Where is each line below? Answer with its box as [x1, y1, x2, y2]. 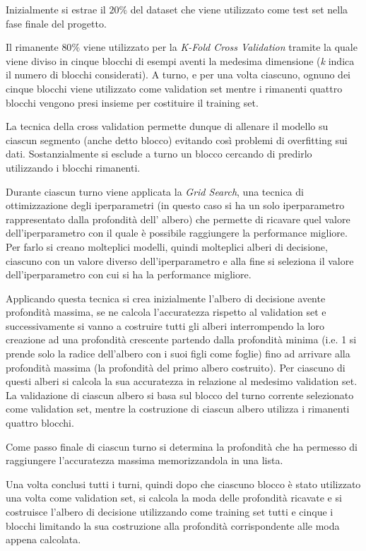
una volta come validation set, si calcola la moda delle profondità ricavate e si [6, 490, 342, 505]
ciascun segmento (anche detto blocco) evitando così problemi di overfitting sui [6, 132, 348, 147]
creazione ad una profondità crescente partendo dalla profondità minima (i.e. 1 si [6, 332, 357, 347]
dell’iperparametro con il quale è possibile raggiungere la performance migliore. [6, 225, 348, 240]
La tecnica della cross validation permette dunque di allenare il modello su [6, 119, 329, 134]
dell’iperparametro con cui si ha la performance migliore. [6, 267, 252, 282]
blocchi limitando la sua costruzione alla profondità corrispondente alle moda [6, 518, 340, 533]
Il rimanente [6, 40, 59, 54]
